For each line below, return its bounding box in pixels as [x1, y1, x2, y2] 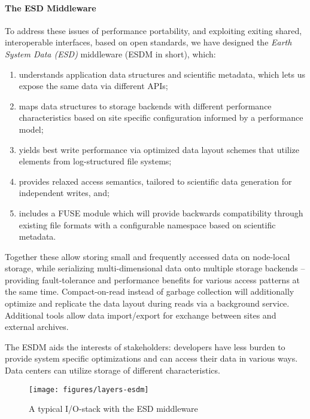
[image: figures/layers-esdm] [29, 385, 149, 394]
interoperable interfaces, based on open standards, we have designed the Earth [5, 36, 292, 48]
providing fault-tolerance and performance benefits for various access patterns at [5, 273, 300, 286]
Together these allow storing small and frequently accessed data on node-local [5, 250, 290, 262]
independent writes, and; [19, 186, 110, 199]
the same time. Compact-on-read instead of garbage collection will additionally [5, 285, 294, 298]
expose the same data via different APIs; [19, 79, 168, 92]
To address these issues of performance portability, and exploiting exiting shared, [5, 24, 302, 36]
